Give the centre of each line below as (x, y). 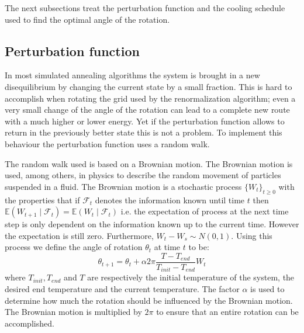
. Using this (252, 235)
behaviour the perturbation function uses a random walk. (107, 143)
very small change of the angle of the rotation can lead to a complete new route (147, 110)
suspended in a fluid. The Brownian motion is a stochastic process (123, 186)
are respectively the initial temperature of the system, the (191, 277)
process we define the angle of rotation (74, 247)
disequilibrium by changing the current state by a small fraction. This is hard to (148, 86)
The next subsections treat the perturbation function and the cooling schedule (145, 8)
